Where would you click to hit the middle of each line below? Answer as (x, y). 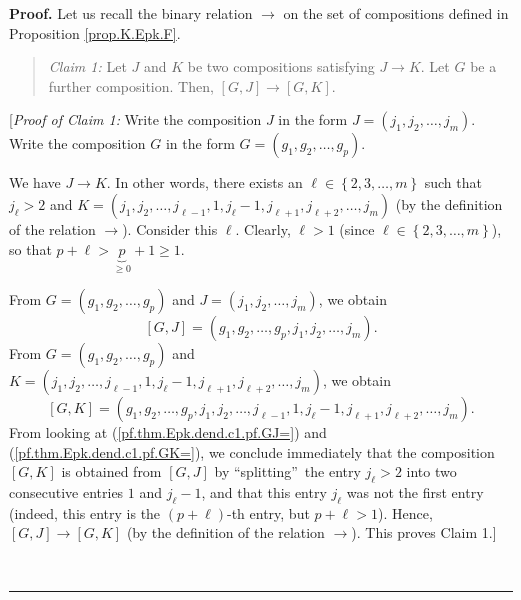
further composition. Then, (131, 85)
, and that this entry (264, 491)
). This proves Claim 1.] (424, 532)
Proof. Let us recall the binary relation (131, 13)
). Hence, (405, 512)
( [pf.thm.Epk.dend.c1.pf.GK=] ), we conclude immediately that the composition (252, 451)
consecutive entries (66, 491)
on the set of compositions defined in (396, 13)
